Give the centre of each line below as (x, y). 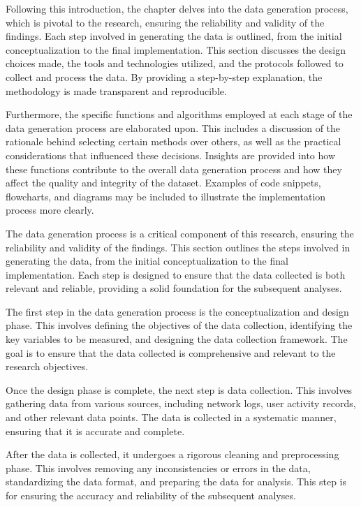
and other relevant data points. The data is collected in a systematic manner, (171, 417)
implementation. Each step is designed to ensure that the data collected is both (176, 274)
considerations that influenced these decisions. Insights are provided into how (170, 155)
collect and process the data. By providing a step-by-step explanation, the (164, 76)
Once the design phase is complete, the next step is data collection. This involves (179, 389)
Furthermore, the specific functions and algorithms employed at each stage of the (179, 114)
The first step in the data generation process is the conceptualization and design (177, 311)
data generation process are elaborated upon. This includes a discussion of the (173, 127)
